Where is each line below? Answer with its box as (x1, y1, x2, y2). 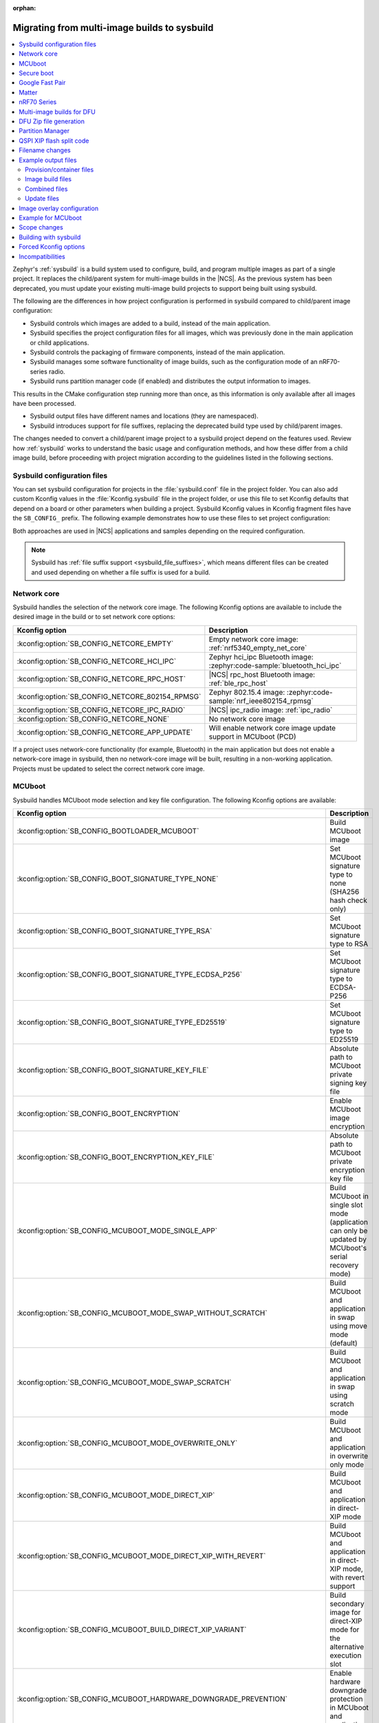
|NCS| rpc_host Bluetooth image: (208, 669, 316, 679)
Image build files (25, 175, 72, 183)
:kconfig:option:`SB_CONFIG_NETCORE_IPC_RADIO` (17, 705, 186, 715)
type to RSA (329, 939, 369, 949)
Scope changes (19, 223, 63, 232)
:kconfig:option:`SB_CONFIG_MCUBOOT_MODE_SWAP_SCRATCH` (17, 1378, 232, 1387)
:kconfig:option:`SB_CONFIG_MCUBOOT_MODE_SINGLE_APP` (17, 1226, 218, 1236)
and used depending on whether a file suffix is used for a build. (31, 568, 210, 576)
